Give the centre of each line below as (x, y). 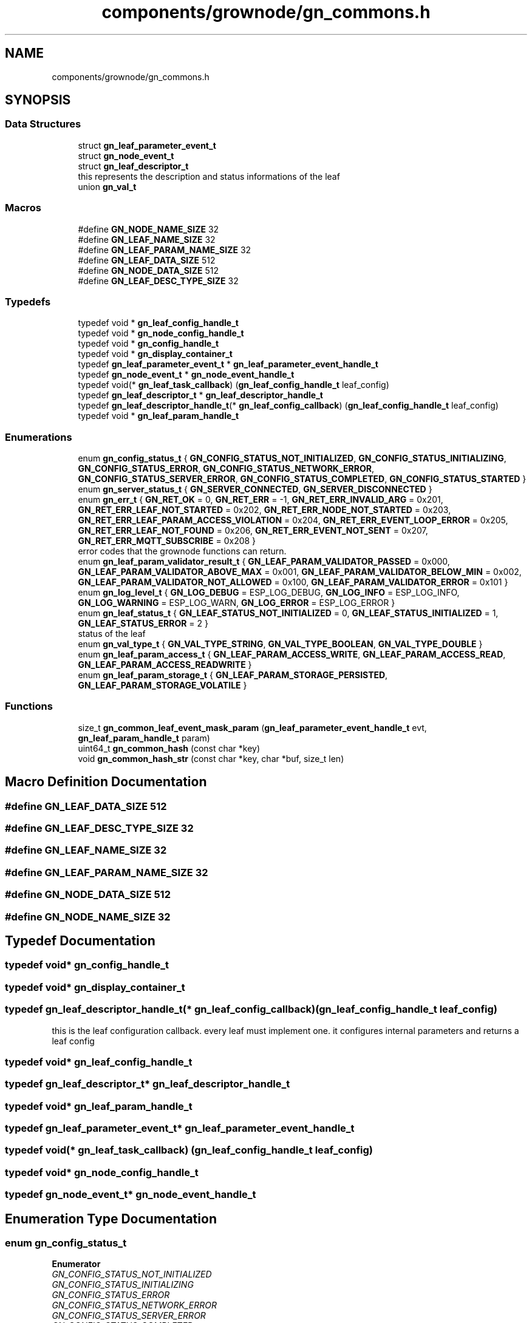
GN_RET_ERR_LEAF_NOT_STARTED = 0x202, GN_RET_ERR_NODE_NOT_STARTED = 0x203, (264, 510)
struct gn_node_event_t (126, 155)
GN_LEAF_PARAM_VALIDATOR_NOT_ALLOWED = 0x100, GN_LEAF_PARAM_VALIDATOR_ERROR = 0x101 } (293, 582)
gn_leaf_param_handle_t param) (144, 738)
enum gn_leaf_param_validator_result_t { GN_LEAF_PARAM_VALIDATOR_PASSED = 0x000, (264, 562)
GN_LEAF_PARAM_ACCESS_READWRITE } (165, 665)
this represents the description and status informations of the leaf (209, 176)
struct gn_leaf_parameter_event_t (147, 145)
